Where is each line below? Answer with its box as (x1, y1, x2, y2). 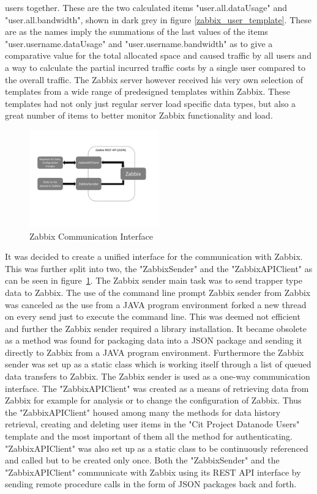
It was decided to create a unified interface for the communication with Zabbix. (5, 250, 303, 263)
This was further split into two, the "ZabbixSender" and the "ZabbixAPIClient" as (5, 262, 313, 275)
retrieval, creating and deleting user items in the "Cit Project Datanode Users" (5, 418, 300, 430)
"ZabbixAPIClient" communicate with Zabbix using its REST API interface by (5, 465, 301, 478)
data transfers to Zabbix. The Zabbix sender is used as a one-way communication (5, 370, 310, 383)
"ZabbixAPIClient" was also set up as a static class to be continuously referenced (5, 441, 308, 454)
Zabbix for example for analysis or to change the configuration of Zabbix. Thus (5, 394, 302, 407)
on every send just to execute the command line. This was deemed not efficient (5, 310, 300, 323)
